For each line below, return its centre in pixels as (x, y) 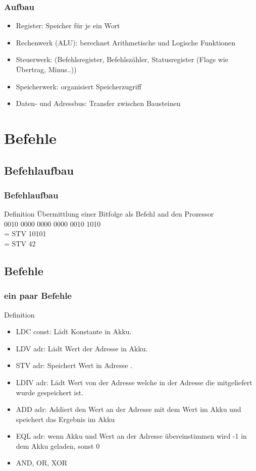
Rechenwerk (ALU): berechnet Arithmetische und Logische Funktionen (126, 42)
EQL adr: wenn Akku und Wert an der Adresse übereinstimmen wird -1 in (131, 436)
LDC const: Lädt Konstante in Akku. (74, 331)
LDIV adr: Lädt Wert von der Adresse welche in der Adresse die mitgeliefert (134, 382)
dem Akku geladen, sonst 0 (58, 446)
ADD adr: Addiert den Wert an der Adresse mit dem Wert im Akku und (129, 409)
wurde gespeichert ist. (50, 392)
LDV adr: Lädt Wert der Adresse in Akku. (82, 348)
